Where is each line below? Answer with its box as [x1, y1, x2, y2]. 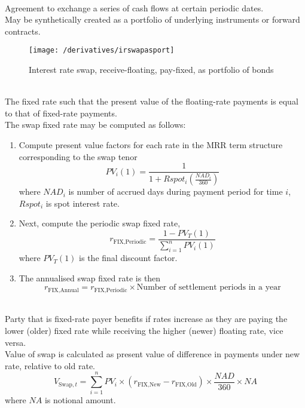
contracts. [5, 24, 41, 37]
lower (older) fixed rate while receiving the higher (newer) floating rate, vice [5, 324, 283, 336]
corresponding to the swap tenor [19, 150, 138, 162]
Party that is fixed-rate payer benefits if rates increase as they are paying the [5, 312, 288, 325]
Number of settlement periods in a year [136, 283, 281, 292]
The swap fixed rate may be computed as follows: [5, 118, 186, 131]
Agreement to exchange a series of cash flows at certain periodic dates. [5, 1, 264, 14]
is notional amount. [44, 394, 116, 406]
